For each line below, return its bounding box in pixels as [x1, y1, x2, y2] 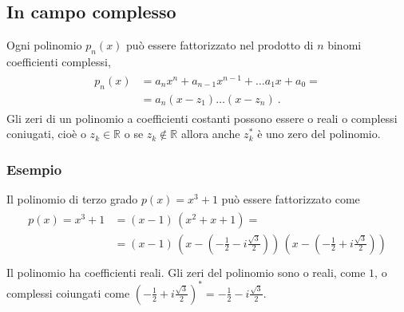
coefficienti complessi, [6, 53, 111, 69]
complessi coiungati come [6, 284, 130, 301]
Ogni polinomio [6, 37, 82, 53]
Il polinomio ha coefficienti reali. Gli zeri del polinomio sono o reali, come [6, 263, 366, 280]
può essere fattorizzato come [221, 190, 360, 207]
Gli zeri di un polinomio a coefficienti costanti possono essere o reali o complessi [6, 109, 398, 126]
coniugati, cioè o [6, 125, 86, 142]
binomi [327, 37, 362, 53]
